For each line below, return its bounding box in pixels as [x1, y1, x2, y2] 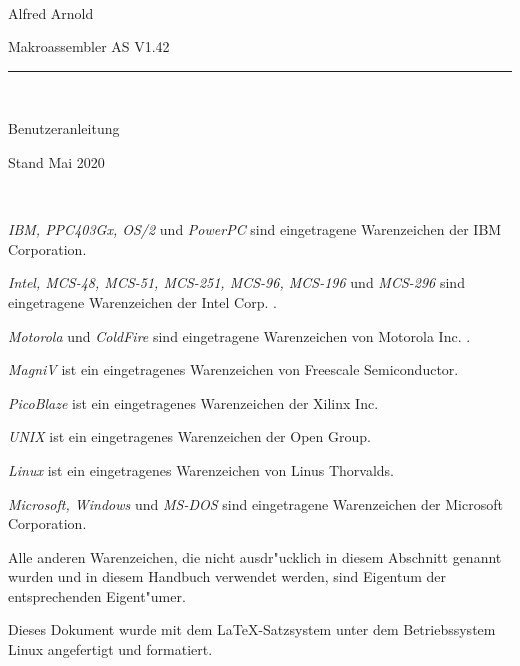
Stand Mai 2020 [8, 151, 105, 172]
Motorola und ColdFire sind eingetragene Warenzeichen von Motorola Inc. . [8, 325, 471, 346]
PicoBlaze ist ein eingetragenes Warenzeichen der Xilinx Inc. [8, 392, 379, 413]
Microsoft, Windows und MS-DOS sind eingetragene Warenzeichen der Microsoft [8, 493, 503, 514]
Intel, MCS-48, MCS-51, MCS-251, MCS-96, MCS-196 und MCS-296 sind [8, 272, 465, 293]
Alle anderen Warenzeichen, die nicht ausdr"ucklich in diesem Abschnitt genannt [8, 546, 502, 567]
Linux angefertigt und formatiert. [8, 639, 213, 660]
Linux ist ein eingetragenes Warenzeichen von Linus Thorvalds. [8, 459, 394, 480]
